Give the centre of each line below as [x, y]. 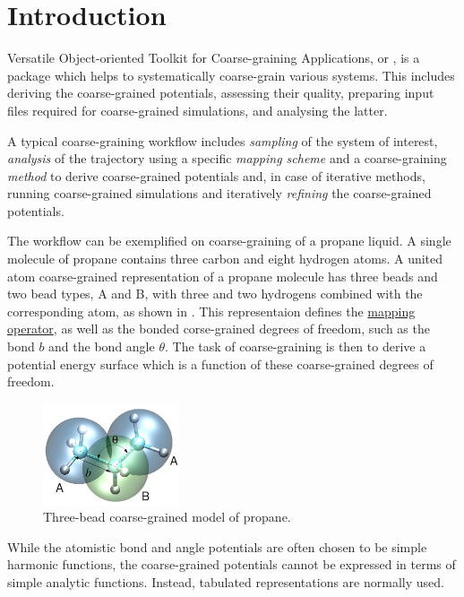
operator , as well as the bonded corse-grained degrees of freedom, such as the [219, 329]
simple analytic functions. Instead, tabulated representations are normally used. [226, 582]
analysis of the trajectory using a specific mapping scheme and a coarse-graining [227, 158]
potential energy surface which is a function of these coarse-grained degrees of [220, 363]
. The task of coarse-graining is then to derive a [295, 346]
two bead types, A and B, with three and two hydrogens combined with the [215, 294]
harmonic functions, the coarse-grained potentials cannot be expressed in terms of [232, 564]
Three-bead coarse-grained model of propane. [167, 517]
